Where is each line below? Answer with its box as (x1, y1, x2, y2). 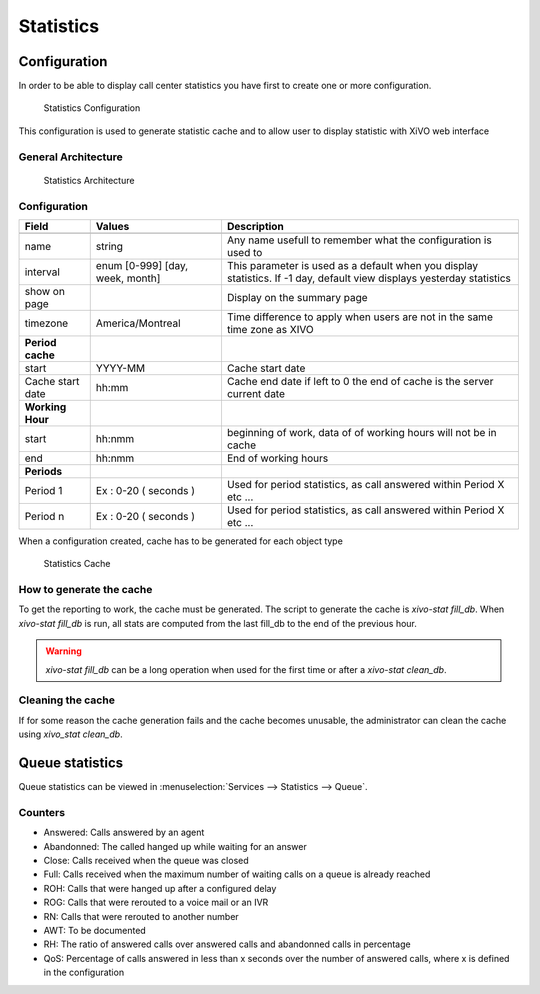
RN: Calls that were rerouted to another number (43, 910, 239, 922)
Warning (45, 645, 82, 657)
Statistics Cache (43, 558, 111, 570)
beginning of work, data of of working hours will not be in (226, 425, 497, 439)
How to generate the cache (18, 583, 153, 597)
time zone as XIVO (226, 322, 314, 336)
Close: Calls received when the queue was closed (43, 855, 249, 866)
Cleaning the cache (18, 693, 115, 707)
